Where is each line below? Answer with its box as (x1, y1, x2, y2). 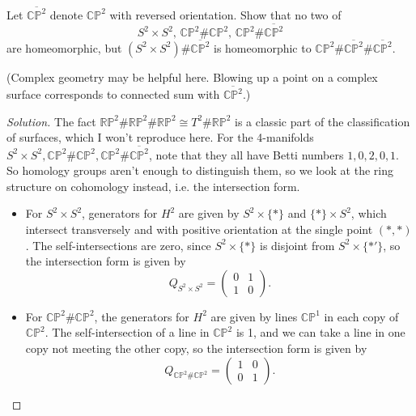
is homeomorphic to (214, 39, 312, 56)
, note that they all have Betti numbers (148, 146, 344, 163)
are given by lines (210, 308, 298, 325)
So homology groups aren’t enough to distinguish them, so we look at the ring (6, 162, 394, 179)
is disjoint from (260, 236, 335, 253)
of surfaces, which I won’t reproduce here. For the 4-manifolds (6, 129, 314, 146)
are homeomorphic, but (6, 39, 122, 56)
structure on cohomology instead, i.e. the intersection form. (6, 177, 300, 194)
